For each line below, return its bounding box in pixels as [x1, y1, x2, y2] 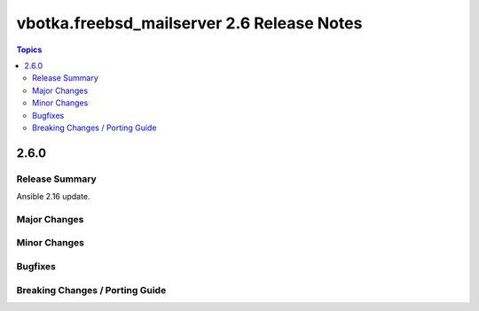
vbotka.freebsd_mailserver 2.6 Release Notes [16, 13, 363, 33]
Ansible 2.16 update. [16, 191, 90, 202]
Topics [16, 44, 43, 55]
